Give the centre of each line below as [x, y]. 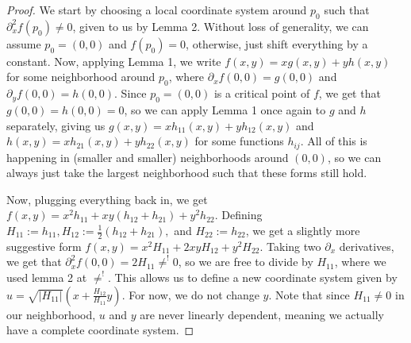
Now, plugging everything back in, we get [107, 199]
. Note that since [309, 294]
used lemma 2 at [47, 277]
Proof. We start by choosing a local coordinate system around [157, 10]
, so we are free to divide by [246, 262]
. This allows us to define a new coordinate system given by [253, 277]
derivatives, [367, 246]
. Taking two [290, 246]
